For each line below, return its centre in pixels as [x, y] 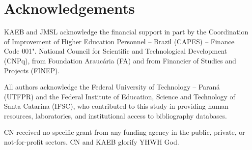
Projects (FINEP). [32, 70]
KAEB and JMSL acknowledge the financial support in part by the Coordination [126, 32]
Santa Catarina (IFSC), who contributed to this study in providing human [116, 106]
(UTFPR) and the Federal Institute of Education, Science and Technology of [120, 96]
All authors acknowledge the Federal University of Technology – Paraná [112, 87]
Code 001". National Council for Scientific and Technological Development [116, 51]
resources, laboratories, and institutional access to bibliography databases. [115, 115]
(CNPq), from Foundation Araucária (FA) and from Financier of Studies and [120, 60]
